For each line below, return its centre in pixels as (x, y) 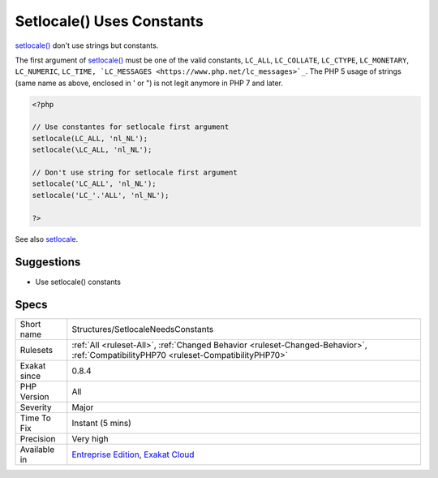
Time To (36, 418)
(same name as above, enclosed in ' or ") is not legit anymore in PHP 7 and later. (149, 83)
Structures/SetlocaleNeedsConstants (143, 329)
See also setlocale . (47, 239)
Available (37, 450)
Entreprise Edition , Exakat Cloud (133, 454)
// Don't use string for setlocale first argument (135, 173)
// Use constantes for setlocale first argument (131, 127)
